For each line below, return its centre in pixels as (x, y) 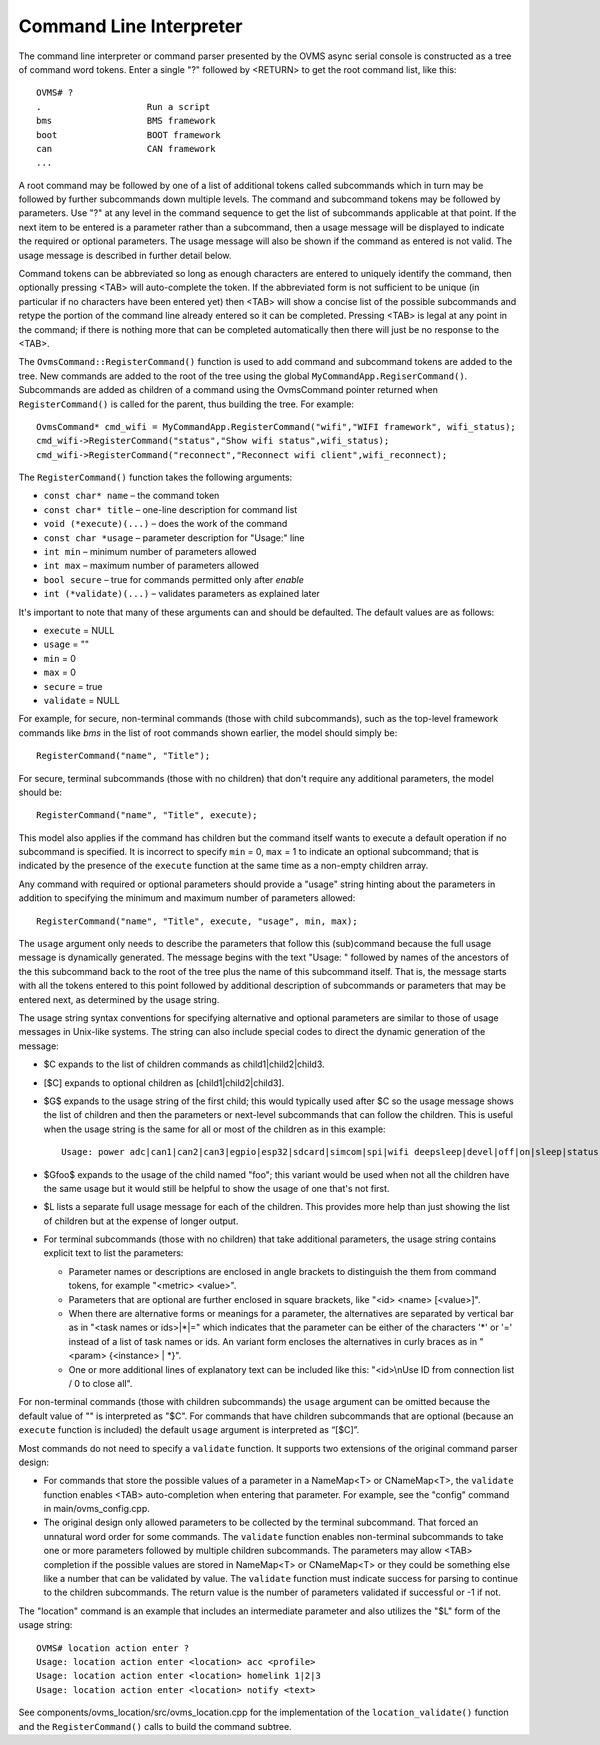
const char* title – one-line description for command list (170, 509)
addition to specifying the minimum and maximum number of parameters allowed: (187, 898)
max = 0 (60, 672)
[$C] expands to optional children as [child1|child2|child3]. (164, 1082)
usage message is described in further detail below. (125, 255)
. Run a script (123, 106)
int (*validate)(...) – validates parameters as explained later (181, 594)
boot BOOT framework (129, 134)
